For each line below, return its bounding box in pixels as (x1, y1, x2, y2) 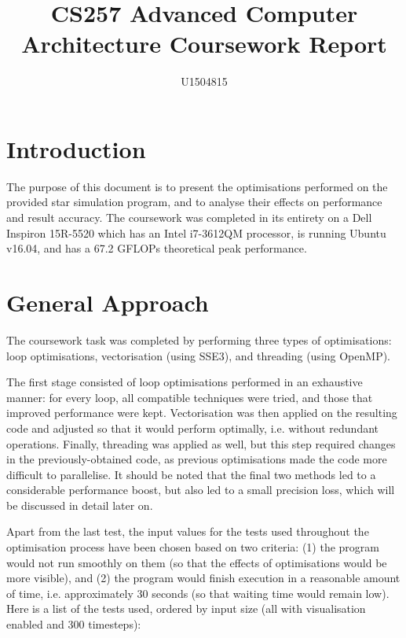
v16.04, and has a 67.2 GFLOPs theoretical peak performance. (6, 240, 307, 256)
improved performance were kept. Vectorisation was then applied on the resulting (6, 404, 397, 421)
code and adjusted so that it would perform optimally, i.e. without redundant (6, 419, 379, 436)
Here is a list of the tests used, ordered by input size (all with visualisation (6, 600, 366, 617)
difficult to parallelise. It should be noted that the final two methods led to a (6, 466, 376, 482)
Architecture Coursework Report (21, 28, 387, 60)
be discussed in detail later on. (6, 496, 153, 513)
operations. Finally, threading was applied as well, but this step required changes (6, 435, 396, 452)
